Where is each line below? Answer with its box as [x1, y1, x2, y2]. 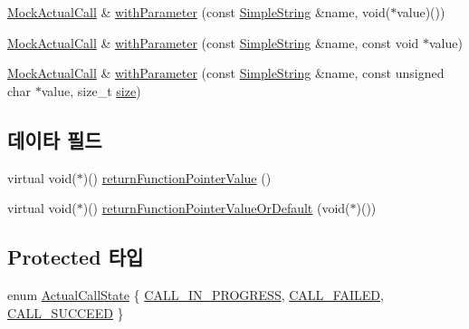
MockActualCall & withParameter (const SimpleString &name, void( [7, 3, 391, 21]
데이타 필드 [7, 125, 102, 153]
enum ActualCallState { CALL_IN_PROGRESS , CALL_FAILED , [7, 285, 384, 304]
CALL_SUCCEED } [7, 303, 124, 322]
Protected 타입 [7, 243, 144, 271]
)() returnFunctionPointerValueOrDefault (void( [82, 198, 350, 218]
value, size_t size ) [41, 81, 141, 100]
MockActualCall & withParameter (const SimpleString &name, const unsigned [7, 63, 445, 82]
